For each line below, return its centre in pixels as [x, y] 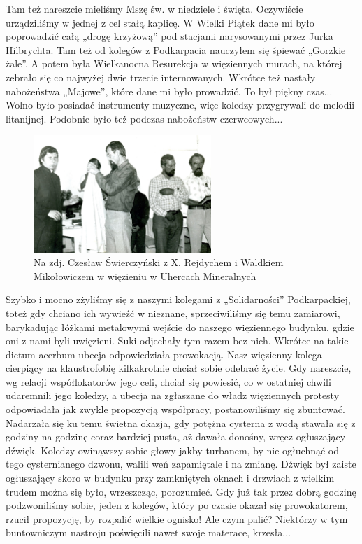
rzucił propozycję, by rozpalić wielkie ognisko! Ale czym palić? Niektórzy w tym [177, 518]
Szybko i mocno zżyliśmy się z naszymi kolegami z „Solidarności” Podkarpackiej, [178, 299]
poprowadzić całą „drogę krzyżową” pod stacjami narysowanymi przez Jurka [169, 36]
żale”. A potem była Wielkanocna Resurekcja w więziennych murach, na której [174, 63]
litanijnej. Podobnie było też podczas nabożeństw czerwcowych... [144, 118]
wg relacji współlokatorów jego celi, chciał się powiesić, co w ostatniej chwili [168, 381]
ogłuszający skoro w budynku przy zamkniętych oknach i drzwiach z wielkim [170, 478]
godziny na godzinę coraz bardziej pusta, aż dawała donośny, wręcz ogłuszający [176, 437]
